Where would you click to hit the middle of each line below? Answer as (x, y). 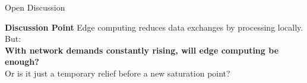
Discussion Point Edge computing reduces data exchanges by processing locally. (154, 27)
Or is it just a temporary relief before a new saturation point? (118, 73)
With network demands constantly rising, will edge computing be (142, 50)
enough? (22, 62)
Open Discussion (35, 7)
